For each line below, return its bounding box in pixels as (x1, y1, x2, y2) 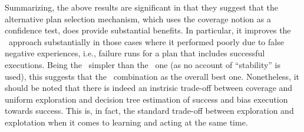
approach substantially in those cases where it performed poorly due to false (8, 35, 284, 48)
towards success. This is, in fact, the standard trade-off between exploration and (5, 104, 294, 117)
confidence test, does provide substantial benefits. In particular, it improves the (5, 24, 291, 36)
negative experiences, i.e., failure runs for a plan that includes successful (5, 47, 265, 59)
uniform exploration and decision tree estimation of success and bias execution (5, 93, 288, 105)
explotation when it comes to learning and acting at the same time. (5, 116, 248, 128)
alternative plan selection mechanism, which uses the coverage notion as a (5, 12, 271, 25)
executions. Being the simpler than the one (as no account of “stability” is (5, 58, 281, 70)
